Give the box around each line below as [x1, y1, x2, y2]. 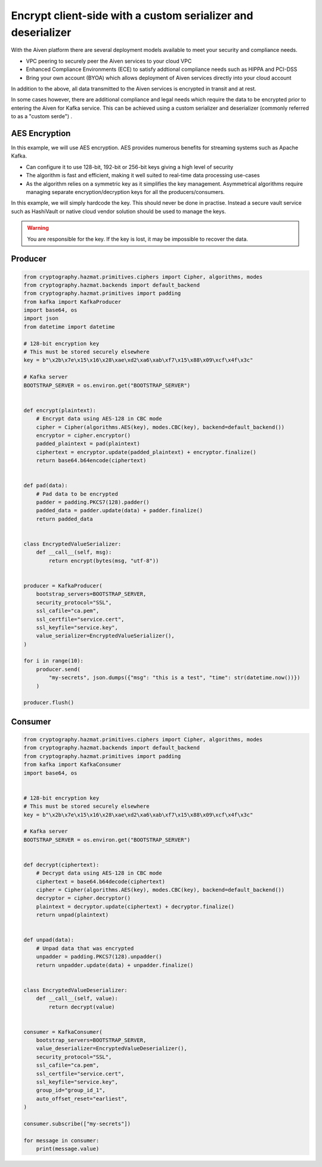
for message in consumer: [23, 1137, 100, 1144]
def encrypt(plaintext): [23, 407, 97, 414]
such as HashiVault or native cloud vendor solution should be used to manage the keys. [11, 208, 227, 215]
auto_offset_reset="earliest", [36, 1095, 128, 1102]
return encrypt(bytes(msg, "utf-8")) [48, 557, 159, 564]
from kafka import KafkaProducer [23, 298, 122, 305]
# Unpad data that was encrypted [36, 945, 134, 952]
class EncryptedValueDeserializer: [23, 987, 128, 993]
